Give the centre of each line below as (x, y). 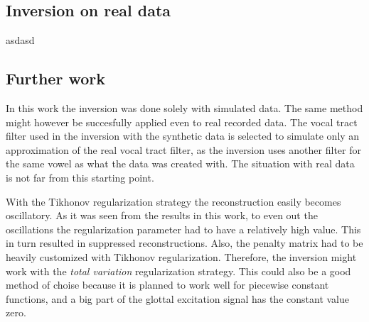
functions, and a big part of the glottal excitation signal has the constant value (177, 298)
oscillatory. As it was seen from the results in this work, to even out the (162, 215)
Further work (55, 78)
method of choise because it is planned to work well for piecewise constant (167, 285)
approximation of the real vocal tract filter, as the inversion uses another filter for (183, 149)
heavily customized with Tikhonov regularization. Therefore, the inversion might (181, 256)
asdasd (20, 40)
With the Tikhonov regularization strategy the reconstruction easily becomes (173, 201)
